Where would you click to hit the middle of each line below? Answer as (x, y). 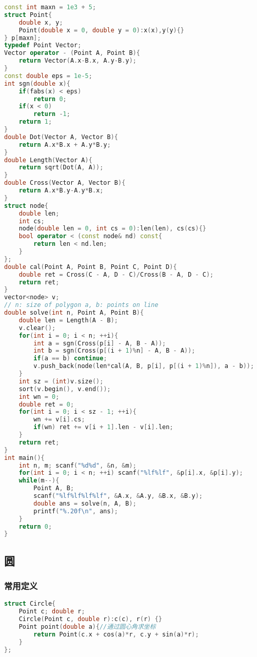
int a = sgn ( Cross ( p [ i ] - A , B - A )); (100, 343)
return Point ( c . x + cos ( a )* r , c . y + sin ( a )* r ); (116, 634)
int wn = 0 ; (39, 397)
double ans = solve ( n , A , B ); (85, 503)
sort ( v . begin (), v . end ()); (65, 389)
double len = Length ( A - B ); (68, 320)
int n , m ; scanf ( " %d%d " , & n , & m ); (77, 465)
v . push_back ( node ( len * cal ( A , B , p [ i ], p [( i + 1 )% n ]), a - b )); (144, 366)
